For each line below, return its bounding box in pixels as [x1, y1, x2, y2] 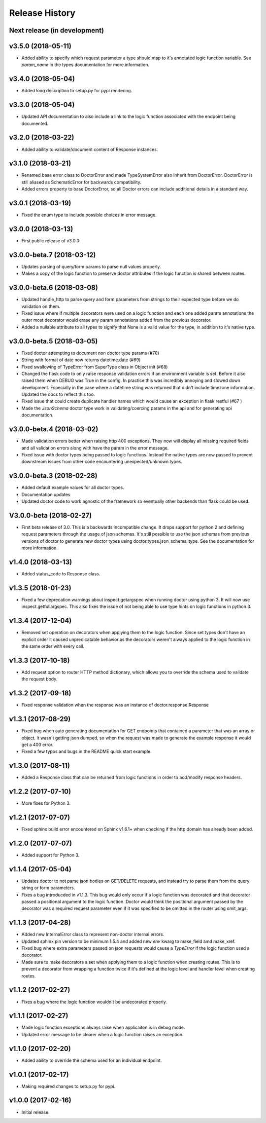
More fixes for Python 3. [21, 800, 71, 806]
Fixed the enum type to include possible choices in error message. [21, 212, 157, 218]
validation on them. [21, 303, 61, 309]
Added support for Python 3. [21, 852, 80, 858]
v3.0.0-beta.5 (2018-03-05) [9, 337, 98, 345]
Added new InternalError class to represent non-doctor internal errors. [21, 932, 165, 937]
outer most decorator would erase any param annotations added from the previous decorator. [21, 317, 212, 323]
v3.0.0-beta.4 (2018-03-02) [9, 425, 99, 434]
